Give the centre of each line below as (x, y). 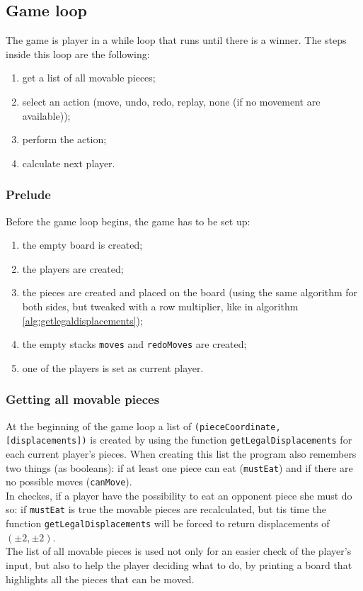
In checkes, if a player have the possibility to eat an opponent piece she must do (179, 495)
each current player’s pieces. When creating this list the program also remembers (181, 453)
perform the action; (64, 139)
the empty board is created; (82, 245)
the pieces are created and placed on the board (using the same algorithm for (190, 292)
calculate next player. (69, 163)
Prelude (28, 195)
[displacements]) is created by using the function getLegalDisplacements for (179, 440)
